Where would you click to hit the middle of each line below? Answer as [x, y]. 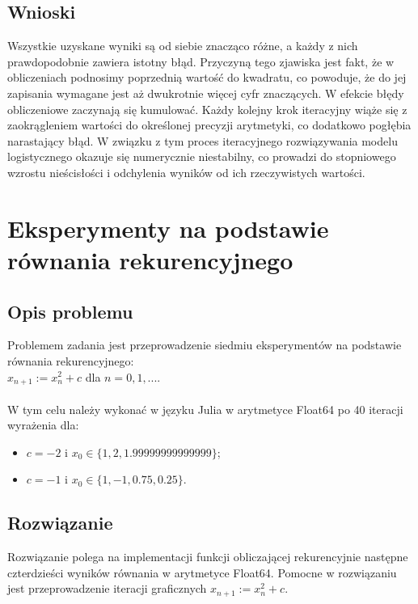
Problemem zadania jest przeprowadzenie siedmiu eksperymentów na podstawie [205, 345]
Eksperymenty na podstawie [168, 228]
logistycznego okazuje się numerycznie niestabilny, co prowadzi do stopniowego [202, 156]
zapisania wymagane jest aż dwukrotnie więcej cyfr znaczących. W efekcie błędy [206, 93]
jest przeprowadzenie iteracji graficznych [107, 588]
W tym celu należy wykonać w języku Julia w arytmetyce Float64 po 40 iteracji [205, 409]
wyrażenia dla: [43, 425]
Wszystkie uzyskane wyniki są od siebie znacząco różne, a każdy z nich [183, 46]
